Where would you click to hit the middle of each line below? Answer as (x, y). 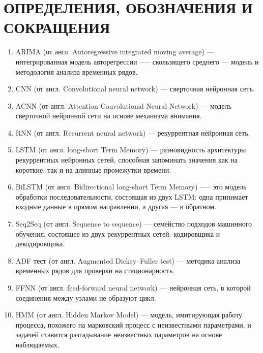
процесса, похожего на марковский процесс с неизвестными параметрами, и (133, 324)
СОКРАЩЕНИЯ (57, 27)
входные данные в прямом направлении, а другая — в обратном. (116, 206)
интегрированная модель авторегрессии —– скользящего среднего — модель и (137, 61)
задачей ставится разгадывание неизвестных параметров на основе (119, 334)
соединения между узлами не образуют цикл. (86, 297)
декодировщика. (40, 244)
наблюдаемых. (37, 344)
